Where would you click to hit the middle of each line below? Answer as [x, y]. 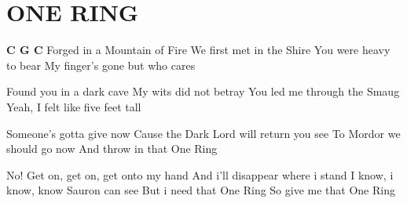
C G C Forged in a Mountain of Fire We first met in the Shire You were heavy [198, 50]
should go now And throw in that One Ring [112, 149]
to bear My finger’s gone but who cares [101, 65]
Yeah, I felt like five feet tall [74, 106]
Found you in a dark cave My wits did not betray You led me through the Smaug [203, 91]
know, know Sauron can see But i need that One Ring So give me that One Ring [201, 190]
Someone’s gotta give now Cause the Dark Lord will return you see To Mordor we [203, 133]
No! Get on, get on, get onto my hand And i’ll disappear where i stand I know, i [200, 174]
